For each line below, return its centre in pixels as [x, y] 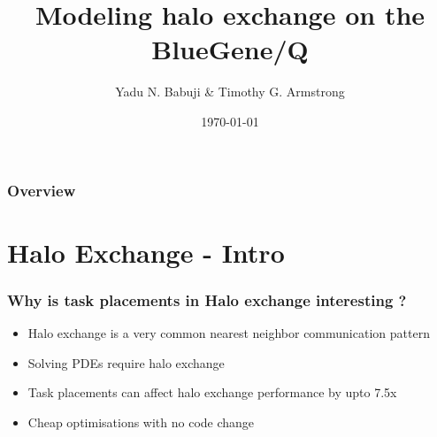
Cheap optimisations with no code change [141, 422]
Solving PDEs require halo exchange [126, 362]
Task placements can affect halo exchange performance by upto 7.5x [212, 392]
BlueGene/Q [230, 49]
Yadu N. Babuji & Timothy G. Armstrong [230, 92]
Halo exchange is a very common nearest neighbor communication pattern [229, 333]
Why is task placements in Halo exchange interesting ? [207, 299]
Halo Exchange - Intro [146, 252]
